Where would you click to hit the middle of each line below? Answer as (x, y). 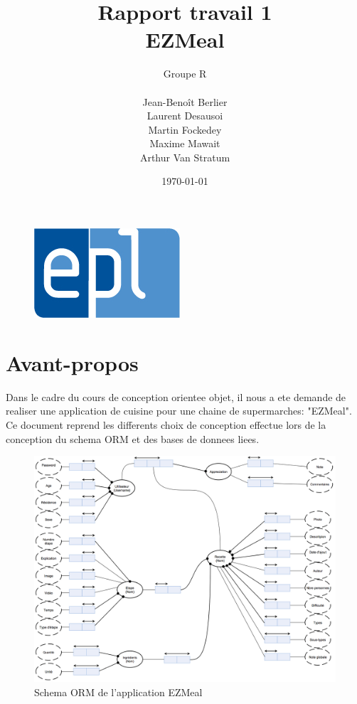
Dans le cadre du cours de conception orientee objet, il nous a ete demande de (176, 396)
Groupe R (185, 74)
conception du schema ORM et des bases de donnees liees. (133, 438)
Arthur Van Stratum (185, 157)
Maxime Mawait (185, 143)
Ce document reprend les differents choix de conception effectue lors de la (166, 424)
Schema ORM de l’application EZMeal (118, 692)
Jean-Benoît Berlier (185, 101)
